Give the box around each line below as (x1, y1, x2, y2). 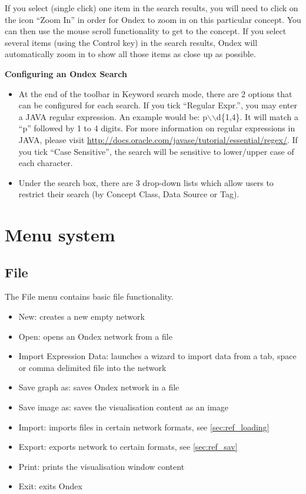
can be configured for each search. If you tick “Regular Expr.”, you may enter (18, 99, 297, 111)
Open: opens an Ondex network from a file (18, 330, 172, 342)
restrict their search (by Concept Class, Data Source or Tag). (18, 188, 240, 200)
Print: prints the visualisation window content (18, 460, 185, 472)
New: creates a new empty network (18, 310, 145, 323)
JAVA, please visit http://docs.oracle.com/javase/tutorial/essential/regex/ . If (18, 133, 298, 145)
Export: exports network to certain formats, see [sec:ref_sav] (18, 440, 238, 453)
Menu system (5, 223, 115, 247)
